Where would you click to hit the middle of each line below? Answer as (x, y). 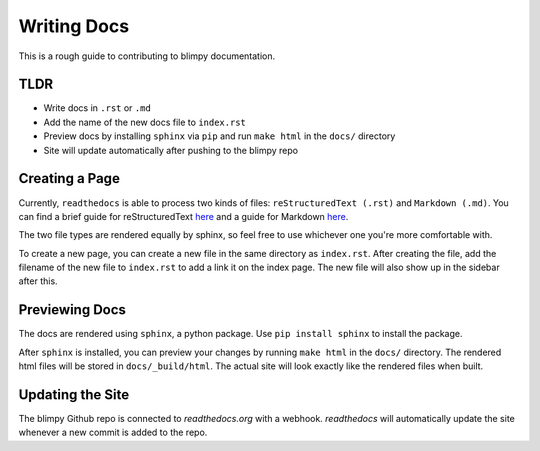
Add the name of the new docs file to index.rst (145, 122)
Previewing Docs (72, 310)
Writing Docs (74, 26)
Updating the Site (74, 394)
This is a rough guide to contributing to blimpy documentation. (147, 56)
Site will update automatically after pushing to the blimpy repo (171, 150)
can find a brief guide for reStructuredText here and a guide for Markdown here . (183, 216)
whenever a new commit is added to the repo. (113, 432)
